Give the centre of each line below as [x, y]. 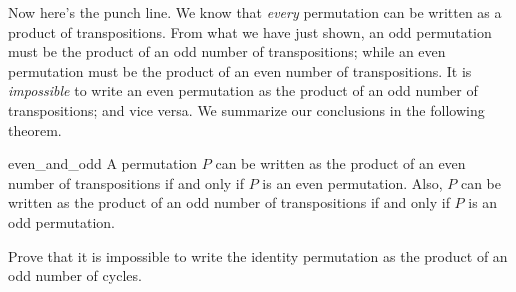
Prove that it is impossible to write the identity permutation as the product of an [258, 255]
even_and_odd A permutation [103, 163]
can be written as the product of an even [340, 163]
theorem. [35, 129]
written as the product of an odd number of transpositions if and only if [229, 202]
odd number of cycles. [75, 275]
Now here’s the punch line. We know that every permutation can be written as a [255, 12]
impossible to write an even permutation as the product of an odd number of [243, 90]
